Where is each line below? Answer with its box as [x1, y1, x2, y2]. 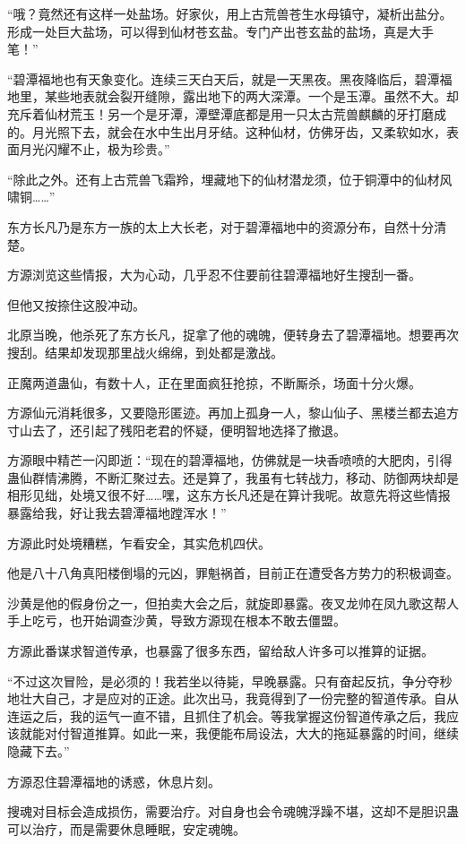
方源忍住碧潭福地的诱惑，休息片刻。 [7, 771, 220, 790]
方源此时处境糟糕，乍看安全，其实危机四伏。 [7, 533, 271, 552]
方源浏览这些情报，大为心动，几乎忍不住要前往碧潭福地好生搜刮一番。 [7, 265, 421, 284]
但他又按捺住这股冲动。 [7, 295, 145, 314]
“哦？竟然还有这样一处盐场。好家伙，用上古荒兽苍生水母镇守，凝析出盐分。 [7, 4, 453, 22]
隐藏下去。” [7, 742, 70, 760]
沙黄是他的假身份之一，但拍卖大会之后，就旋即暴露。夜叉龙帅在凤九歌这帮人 [7, 593, 459, 612]
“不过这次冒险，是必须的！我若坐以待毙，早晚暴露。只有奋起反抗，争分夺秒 [7, 671, 453, 690]
